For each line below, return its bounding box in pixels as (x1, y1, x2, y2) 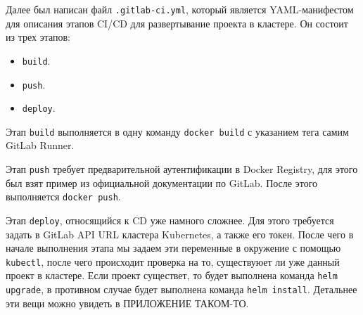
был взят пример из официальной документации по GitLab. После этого (6, 175, 318, 190)
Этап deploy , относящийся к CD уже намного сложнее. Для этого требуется (6, 212, 334, 227)
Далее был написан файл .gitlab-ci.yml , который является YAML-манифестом (6, 2, 354, 16)
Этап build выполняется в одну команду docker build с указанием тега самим (6, 124, 349, 139)
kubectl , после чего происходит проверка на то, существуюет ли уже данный (6, 254, 340, 269)
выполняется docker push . (6, 189, 121, 204)
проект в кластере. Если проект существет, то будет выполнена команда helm (6, 268, 338, 283)
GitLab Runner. (6, 138, 75, 153)
